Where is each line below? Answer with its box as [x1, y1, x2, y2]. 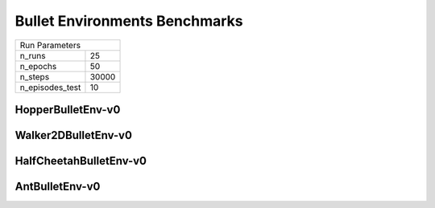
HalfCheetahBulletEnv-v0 [14, 154, 147, 168]
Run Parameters [19, 39, 81, 51]
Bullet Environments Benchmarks [14, 12, 243, 30]
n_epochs [19, 60, 57, 71]
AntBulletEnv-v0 [14, 180, 101, 194]
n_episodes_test [19, 81, 81, 92]
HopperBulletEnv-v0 [14, 103, 121, 116]
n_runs [19, 50, 46, 61]
